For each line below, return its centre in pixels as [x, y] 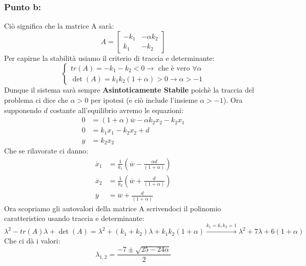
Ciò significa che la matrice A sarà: [59, 26]
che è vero [174, 68]
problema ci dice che [36, 100]
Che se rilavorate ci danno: [46, 151]
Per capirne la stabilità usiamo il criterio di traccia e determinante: [109, 58]
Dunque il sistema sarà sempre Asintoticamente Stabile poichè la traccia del [129, 90]
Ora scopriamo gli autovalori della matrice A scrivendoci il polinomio [113, 208]
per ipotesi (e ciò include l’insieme [144, 100]
